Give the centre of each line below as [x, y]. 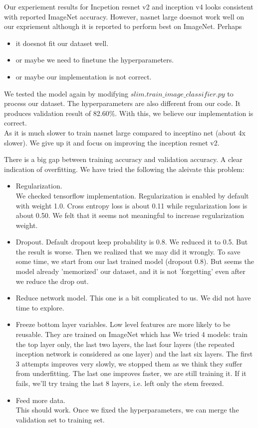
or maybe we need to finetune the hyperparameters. [95, 60]
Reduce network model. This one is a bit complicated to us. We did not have [133, 298]
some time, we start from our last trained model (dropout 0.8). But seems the [135, 261]
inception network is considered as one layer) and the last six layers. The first [134, 354]
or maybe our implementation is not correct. [84, 76]
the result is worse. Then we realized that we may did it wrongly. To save [128, 251]
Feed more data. [40, 400]
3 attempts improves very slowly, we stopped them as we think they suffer [129, 363]
